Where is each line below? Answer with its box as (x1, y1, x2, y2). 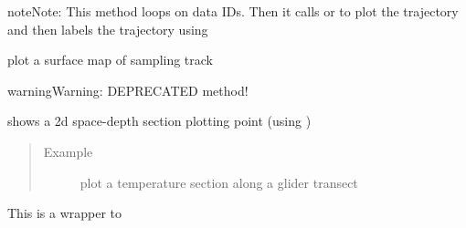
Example (43, 141, 93, 161)
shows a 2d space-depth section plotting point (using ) (7, 111, 312, 130)
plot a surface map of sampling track (7, 50, 214, 69)
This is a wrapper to (7, 203, 122, 223)
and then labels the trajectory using (7, 19, 208, 38)
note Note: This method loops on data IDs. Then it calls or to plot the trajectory (7, 2, 459, 20)
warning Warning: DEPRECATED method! (7, 80, 249, 99)
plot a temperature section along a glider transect (79, 172, 358, 192)
